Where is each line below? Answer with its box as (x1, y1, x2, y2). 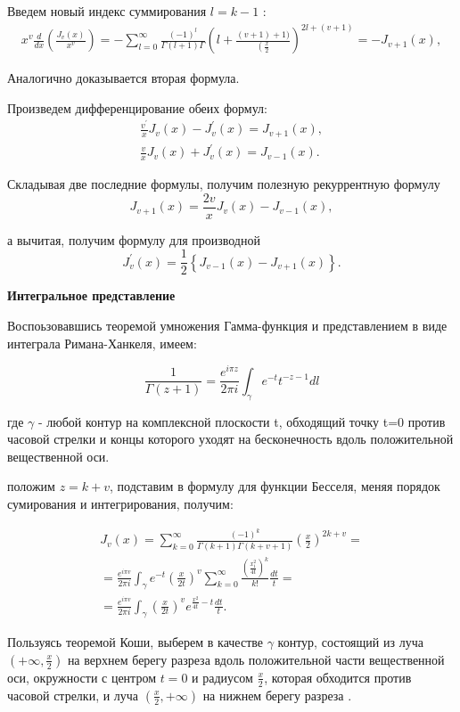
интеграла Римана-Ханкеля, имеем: (7, 333, 197, 352)
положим (7, 477, 55, 495)
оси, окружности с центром (7, 667, 156, 686)
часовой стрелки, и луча (7, 685, 139, 704)
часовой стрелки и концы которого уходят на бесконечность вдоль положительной (7, 430, 454, 448)
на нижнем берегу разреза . (202, 685, 352, 704)
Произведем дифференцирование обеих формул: (7, 98, 267, 117)
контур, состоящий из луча (277, 633, 423, 651)
